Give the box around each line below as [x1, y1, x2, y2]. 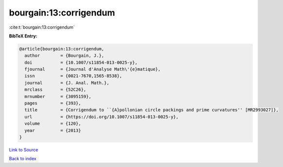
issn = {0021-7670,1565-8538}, [24, 73, 122, 79]
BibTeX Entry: [9, 33, 38, 39]
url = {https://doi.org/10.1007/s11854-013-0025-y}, [24, 114, 179, 119]
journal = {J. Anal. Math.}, [24, 80, 110, 85]
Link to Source [9, 147, 38, 152]
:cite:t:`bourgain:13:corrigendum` [9, 24, 75, 30]
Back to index [9, 156, 37, 162]
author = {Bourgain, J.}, [24, 53, 104, 58]
